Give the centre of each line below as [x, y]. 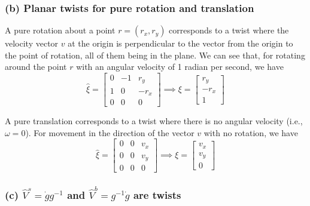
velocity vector [32, 43]
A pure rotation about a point [60, 30]
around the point [36, 67]
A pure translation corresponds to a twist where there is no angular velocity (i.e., [154, 121]
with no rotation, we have [251, 132]
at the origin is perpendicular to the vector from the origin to [180, 43]
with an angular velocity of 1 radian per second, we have [180, 67]
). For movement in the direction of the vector [110, 132]
